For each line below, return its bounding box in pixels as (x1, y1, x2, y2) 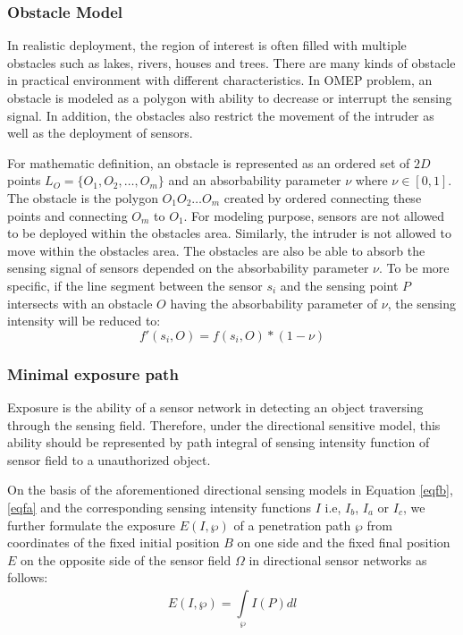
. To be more (378, 258, 450, 277)
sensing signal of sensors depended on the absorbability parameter (7, 258, 369, 277)
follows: (7, 568, 48, 587)
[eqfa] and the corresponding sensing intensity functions (7, 497, 312, 516)
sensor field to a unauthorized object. (7, 450, 211, 469)
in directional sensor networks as (248, 550, 427, 569)
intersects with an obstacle (7, 293, 153, 312)
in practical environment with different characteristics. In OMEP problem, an (7, 71, 433, 89)
